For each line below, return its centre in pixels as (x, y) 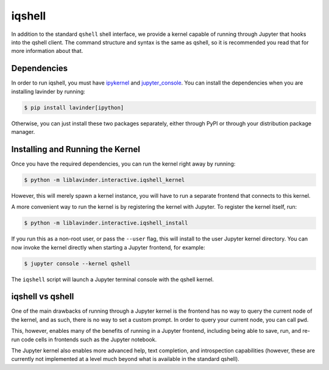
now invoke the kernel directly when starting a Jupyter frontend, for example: (108, 247)
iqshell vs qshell (43, 297)
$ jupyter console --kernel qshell (77, 264)
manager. (23, 131)
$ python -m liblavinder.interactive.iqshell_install (106, 223)
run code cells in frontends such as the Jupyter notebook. (84, 339)
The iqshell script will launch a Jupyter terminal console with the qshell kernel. (113, 279)
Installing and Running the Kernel (76, 149)
